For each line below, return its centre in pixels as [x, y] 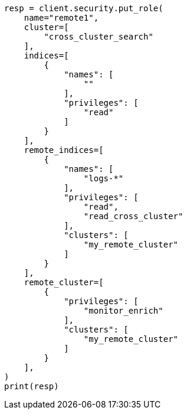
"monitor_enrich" [123, 311]
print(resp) [32, 386]
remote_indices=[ [64, 150]
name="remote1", [61, 18]
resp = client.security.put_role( [84, 8]
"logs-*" [104, 178]
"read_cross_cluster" [133, 216]
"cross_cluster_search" [99, 37]
